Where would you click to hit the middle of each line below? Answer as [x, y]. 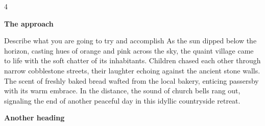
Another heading [34, 118]
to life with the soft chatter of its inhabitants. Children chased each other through [132, 60]
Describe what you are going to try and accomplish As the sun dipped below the [130, 41]
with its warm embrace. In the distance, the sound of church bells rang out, [122, 91]
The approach [29, 23]
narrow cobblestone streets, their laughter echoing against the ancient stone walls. [132, 70]
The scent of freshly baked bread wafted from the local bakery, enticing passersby [131, 80]
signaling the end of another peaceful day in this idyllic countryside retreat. [122, 100]
